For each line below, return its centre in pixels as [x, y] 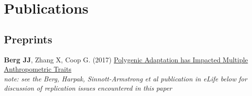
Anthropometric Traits [38, 69]
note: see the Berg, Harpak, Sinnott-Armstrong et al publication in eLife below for [126, 78]
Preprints [28, 39]
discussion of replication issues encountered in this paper [88, 88]
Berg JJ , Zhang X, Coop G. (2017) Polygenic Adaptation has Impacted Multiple [126, 59]
